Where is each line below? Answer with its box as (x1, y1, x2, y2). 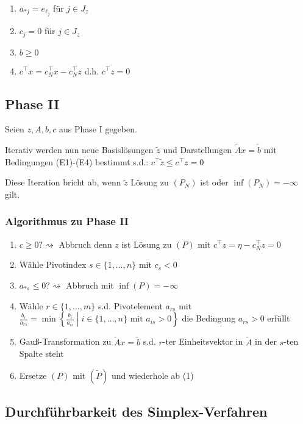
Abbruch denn (59, 237, 112, 250)
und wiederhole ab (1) (112, 368, 194, 381)
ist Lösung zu (121, 237, 172, 250)
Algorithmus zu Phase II (5, 214, 129, 229)
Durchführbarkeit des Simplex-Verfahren (5, 402, 268, 421)
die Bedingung (182, 312, 236, 325)
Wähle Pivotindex (19, 258, 87, 271)
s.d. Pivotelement (98, 299, 163, 312)
